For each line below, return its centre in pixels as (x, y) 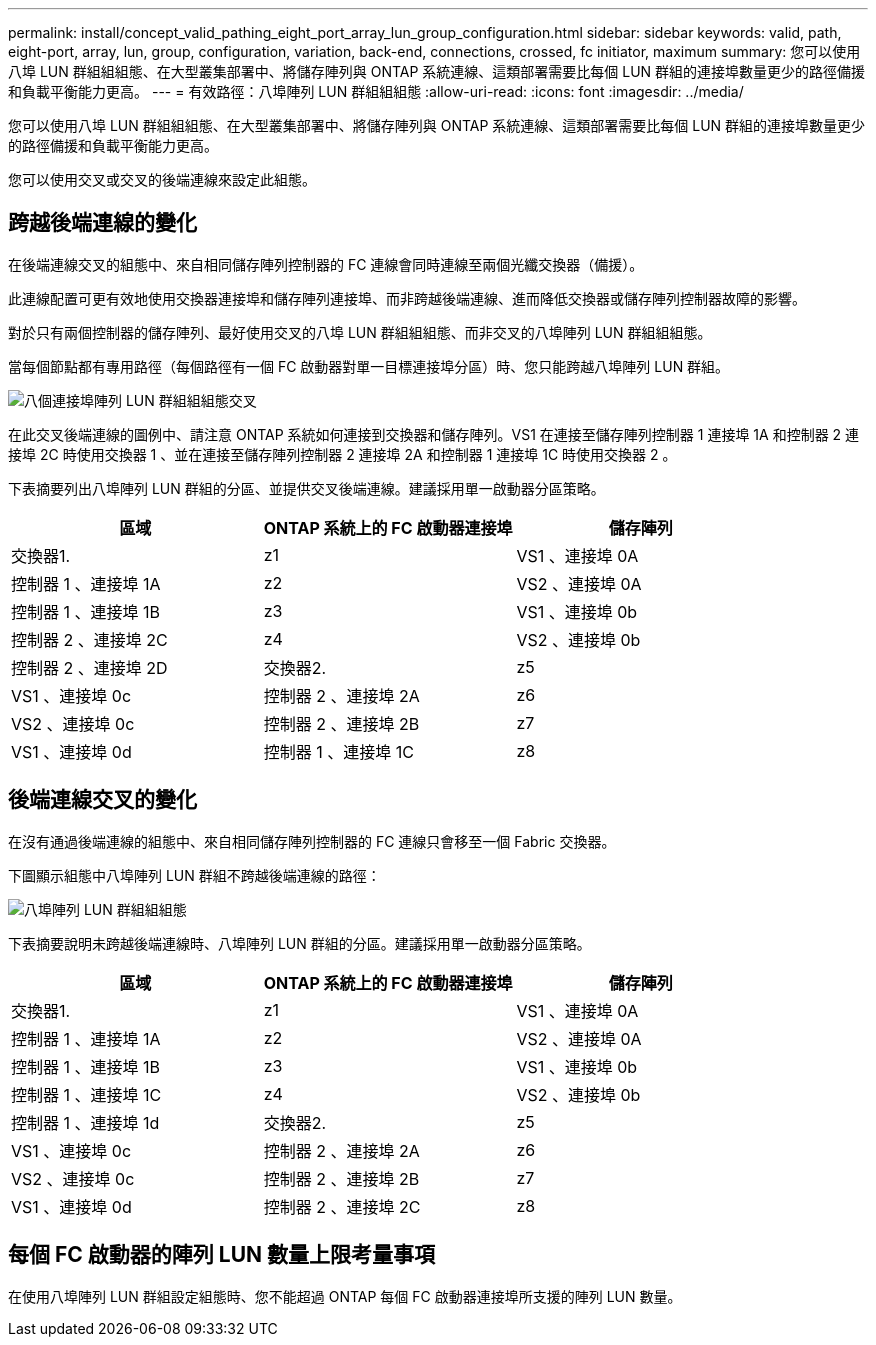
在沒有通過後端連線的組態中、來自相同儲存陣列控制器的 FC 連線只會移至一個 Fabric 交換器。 (312, 841)
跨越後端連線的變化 (102, 223)
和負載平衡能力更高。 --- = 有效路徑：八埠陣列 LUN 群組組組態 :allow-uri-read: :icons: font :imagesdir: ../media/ (376, 91)
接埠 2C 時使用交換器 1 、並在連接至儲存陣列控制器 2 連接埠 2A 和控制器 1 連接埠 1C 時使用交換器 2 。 (342, 454)
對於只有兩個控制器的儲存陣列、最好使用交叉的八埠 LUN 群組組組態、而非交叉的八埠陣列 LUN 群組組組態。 (360, 332)
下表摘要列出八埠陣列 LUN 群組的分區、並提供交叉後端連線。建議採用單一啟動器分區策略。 (306, 488)
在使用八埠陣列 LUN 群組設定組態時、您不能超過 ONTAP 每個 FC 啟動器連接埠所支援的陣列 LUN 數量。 (345, 1296)
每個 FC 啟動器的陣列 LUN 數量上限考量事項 (222, 1255)
